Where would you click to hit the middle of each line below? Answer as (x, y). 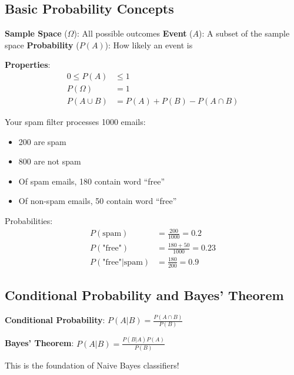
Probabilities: (29, 221)
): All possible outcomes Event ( (133, 33)
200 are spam (42, 141)
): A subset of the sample (244, 33)
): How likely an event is (149, 45)
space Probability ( (42, 45)
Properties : (28, 65)
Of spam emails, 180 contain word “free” (92, 181)
